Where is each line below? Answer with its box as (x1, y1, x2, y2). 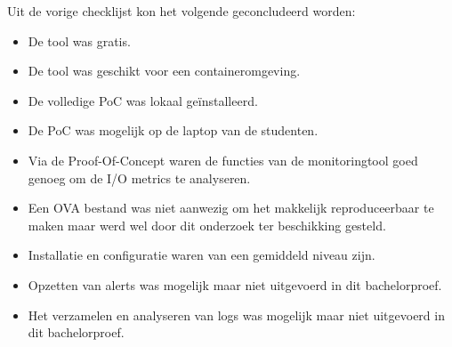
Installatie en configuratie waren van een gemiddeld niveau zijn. (28, 246, 375, 264)
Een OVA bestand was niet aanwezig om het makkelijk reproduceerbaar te (28, 198, 434, 217)
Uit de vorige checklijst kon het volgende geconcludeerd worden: (7, 2, 356, 20)
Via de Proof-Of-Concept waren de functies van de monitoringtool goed (28, 150, 418, 169)
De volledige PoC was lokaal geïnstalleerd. (28, 91, 258, 109)
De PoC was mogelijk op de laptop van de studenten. (28, 121, 319, 140)
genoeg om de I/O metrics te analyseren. (28, 168, 251, 187)
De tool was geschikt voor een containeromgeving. (28, 61, 301, 80)
